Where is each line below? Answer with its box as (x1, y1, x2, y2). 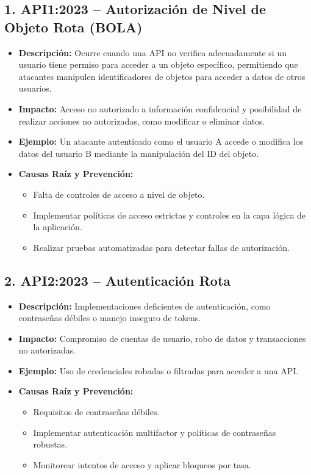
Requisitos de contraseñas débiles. (33, 405, 160, 418)
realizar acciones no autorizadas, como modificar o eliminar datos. (18, 114, 265, 127)
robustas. (33, 438, 68, 451)
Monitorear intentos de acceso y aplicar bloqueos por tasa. (33, 458, 251, 471)
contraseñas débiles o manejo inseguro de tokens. (18, 311, 201, 324)
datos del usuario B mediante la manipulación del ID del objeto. (18, 147, 259, 159)
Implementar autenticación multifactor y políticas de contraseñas (33, 426, 276, 438)
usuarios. (18, 82, 52, 95)
